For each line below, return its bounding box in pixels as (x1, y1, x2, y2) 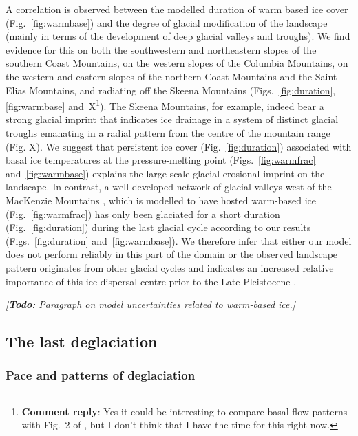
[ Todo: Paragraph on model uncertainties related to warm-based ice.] (6, 297, 296, 312)
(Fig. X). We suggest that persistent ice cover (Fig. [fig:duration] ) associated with (6, 139, 352, 153)
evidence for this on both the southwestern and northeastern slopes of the (6, 42, 317, 56)
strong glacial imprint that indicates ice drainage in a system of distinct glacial (6, 112, 339, 127)
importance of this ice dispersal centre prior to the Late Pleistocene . (6, 274, 297, 288)
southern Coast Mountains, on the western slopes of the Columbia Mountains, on (6, 56, 348, 70)
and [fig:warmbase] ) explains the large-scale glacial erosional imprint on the (6, 166, 325, 180)
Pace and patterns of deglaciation (6, 367, 196, 384)
